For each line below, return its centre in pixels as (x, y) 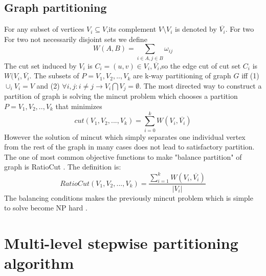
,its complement (131, 29)
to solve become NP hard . (46, 208)
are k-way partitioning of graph (182, 76)
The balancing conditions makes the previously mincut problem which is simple (129, 197)
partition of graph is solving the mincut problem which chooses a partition (121, 96)
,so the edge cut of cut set (200, 65)
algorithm (39, 263)
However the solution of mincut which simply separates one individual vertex (125, 136)
